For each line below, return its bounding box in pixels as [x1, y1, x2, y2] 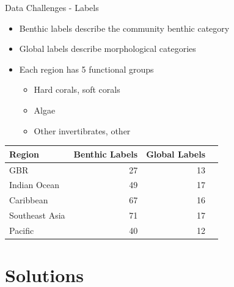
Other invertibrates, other [34, 124, 131, 137]
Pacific [9, 223, 34, 236]
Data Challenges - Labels [5, 1, 99, 13]
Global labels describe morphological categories [19, 42, 196, 55]
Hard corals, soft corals [34, 83, 120, 96]
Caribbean [9, 194, 48, 206]
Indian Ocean [9, 178, 60, 191]
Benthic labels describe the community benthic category [19, 21, 230, 34]
